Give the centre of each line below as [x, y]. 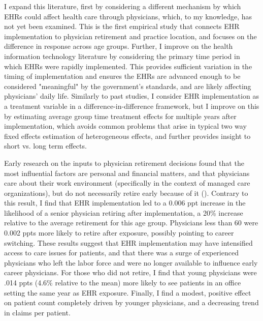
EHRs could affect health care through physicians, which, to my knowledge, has [128, 16]
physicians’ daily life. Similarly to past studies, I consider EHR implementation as [131, 96]
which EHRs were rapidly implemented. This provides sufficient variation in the [128, 66]
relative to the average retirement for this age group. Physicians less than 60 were [131, 223]
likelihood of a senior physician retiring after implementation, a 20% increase [124, 212]
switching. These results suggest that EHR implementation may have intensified [128, 242]
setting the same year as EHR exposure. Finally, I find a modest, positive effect [128, 292]
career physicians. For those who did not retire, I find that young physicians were [130, 272]
